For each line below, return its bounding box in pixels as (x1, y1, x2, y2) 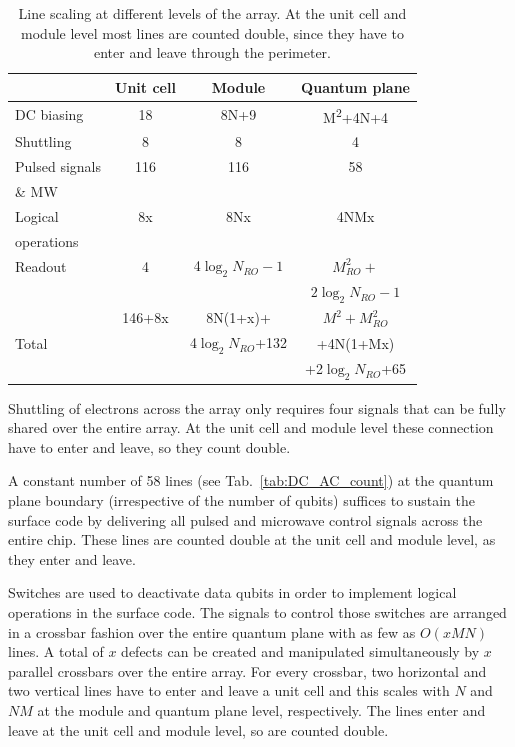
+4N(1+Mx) (316, 332, 395, 353)
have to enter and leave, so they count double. (8, 436, 291, 457)
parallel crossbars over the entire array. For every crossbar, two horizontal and (8, 660, 487, 681)
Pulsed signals (15, 155, 101, 176)
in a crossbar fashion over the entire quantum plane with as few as (8, 621, 416, 642)
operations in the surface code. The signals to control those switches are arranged (8, 601, 507, 622)
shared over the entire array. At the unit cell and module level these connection (8, 417, 494, 438)
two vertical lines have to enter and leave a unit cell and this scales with (8, 680, 450, 701)
